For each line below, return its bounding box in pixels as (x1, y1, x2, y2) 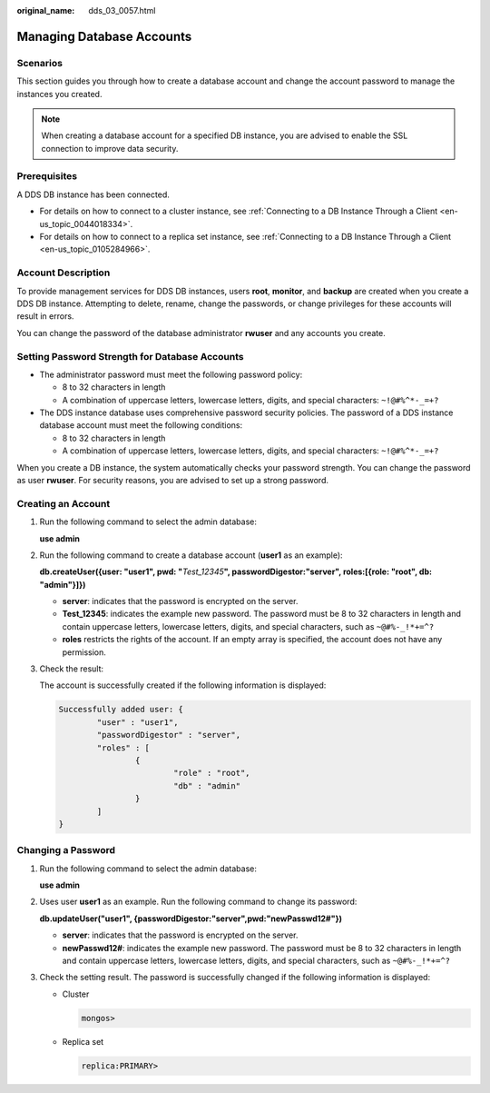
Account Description (16, 266, 111, 279)
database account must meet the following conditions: (39, 420, 243, 431)
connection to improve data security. (41, 143, 179, 154)
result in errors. (16, 311, 74, 322)
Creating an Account (16, 497, 111, 510)
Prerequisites (16, 170, 77, 183)
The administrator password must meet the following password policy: (39, 369, 303, 380)
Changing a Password (16, 844, 116, 857)
